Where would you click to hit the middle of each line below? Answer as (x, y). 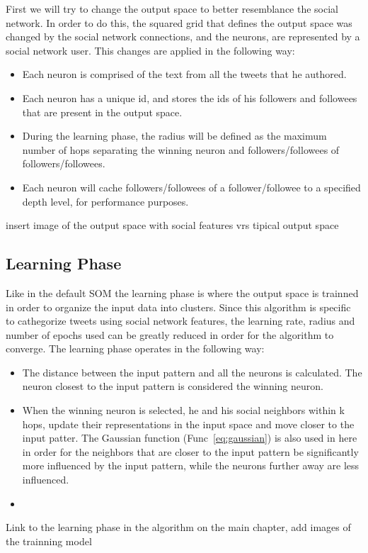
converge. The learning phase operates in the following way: (135, 348)
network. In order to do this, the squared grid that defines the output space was (179, 22)
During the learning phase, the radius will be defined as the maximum (174, 136)
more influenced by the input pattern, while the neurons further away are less (191, 465)
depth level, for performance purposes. (105, 201)
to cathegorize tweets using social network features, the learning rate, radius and (180, 321)
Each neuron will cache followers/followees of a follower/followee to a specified (191, 187)
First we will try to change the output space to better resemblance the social (172, 9)
